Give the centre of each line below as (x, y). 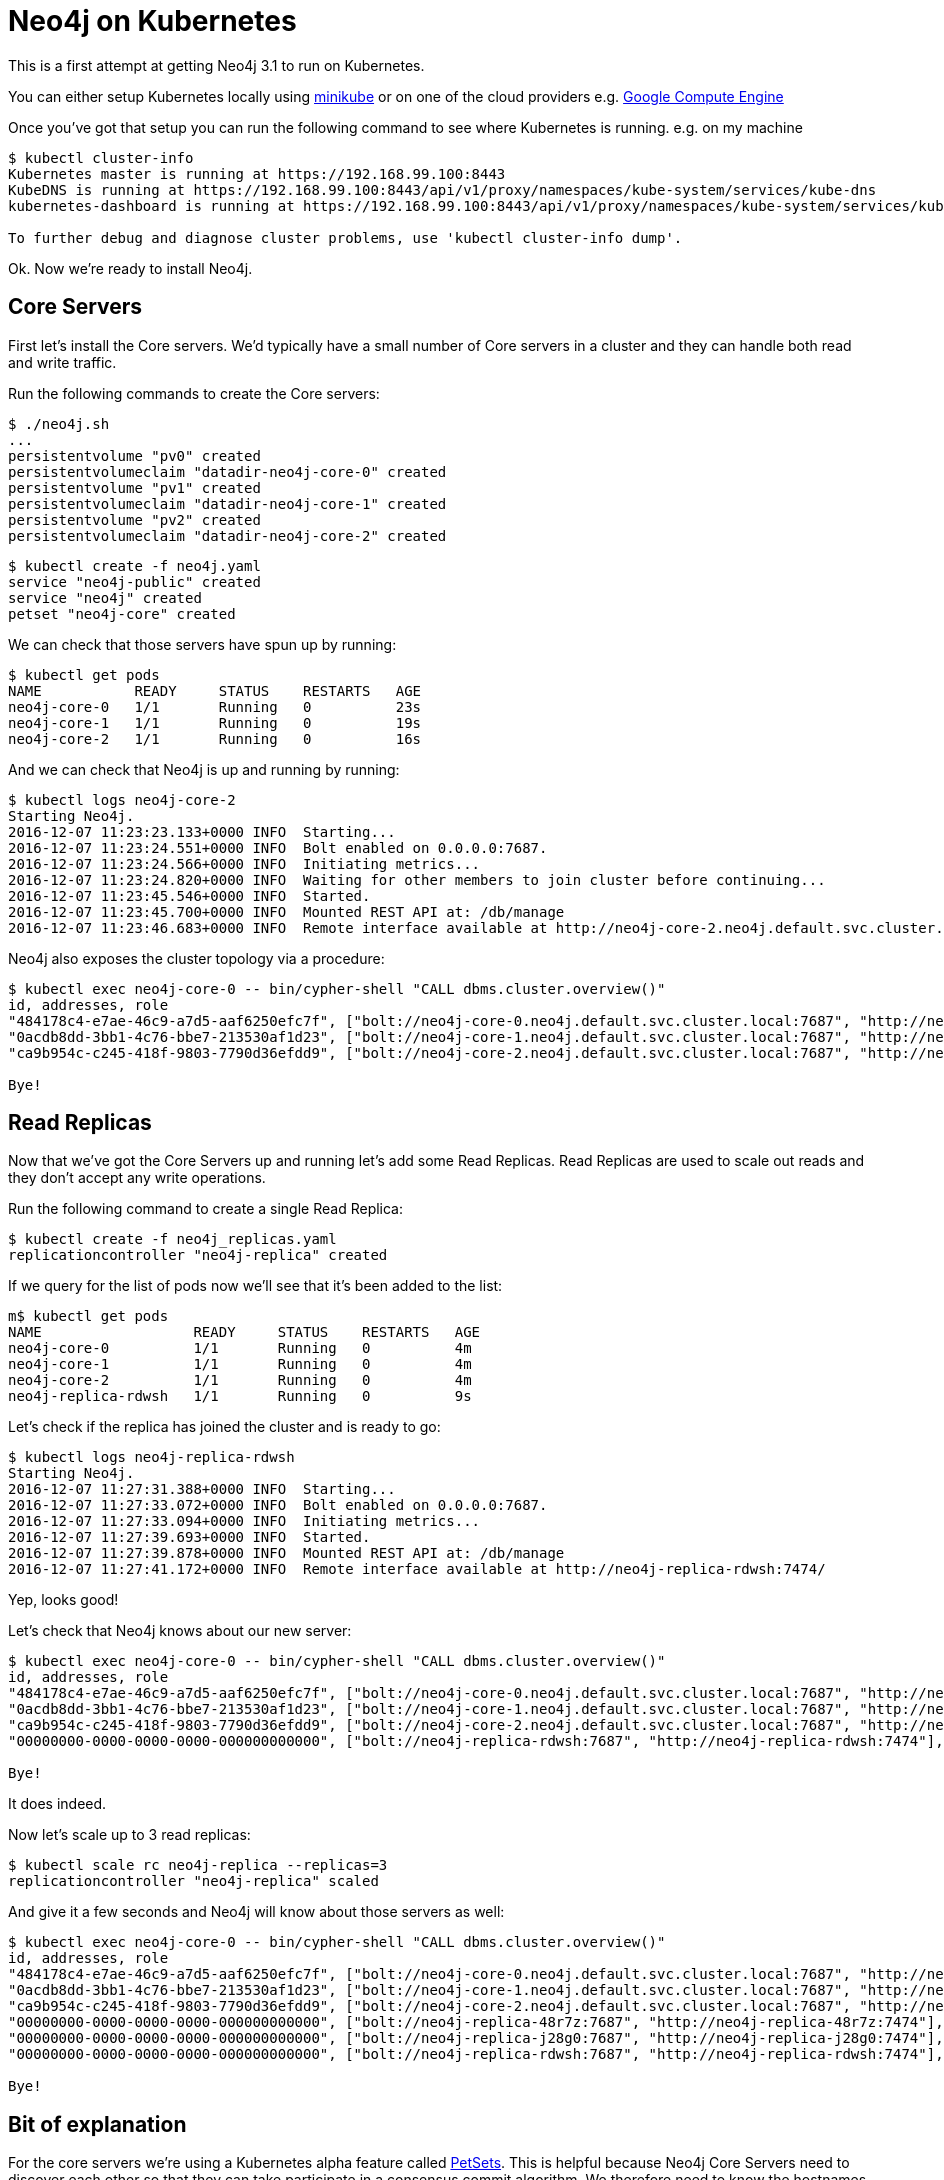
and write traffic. (62, 362)
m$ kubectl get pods (88, 1316)
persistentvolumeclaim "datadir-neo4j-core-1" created (227, 503)
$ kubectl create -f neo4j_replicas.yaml (172, 1239)
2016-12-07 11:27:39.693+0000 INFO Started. (189, 1537)
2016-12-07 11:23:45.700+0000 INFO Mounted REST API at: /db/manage (286, 911)
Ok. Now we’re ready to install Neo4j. (130, 268)
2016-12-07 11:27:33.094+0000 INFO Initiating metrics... (244, 1521)
